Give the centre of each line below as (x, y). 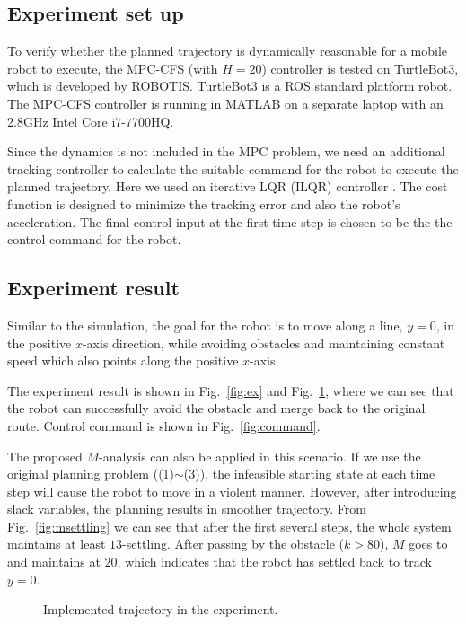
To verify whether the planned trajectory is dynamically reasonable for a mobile (228, 51)
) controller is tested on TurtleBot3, (360, 68)
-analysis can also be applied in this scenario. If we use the (260, 456)
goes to (428, 544)
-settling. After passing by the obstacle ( (233, 544)
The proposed (45, 456)
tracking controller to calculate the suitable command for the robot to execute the (233, 168)
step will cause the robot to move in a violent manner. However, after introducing (232, 491)
